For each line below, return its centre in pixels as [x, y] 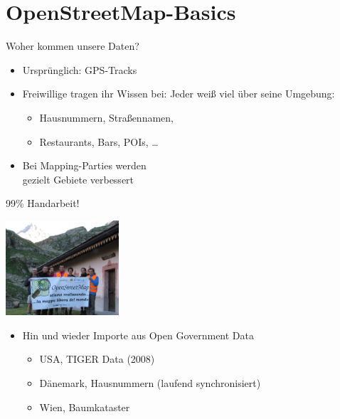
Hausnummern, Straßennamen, [106, 117]
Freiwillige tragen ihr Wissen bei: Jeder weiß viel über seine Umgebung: [179, 94]
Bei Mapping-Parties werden [84, 165]
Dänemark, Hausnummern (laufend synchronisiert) [150, 383]
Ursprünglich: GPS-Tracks [80, 69]
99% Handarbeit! [43, 203]
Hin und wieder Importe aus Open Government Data [138, 335]
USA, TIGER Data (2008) [97, 359]
